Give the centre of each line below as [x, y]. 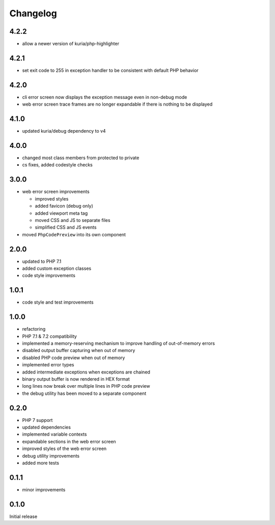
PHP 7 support [37, 420]
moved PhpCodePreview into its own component [74, 234]
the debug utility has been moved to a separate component [84, 393]
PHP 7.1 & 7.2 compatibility [50, 336]
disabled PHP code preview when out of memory [74, 358]
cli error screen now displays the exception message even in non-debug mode [105, 97]
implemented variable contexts [54, 434]
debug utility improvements [51, 456]
